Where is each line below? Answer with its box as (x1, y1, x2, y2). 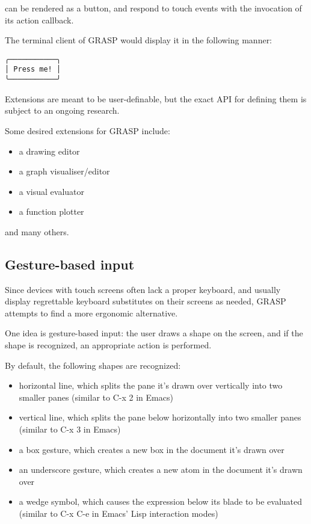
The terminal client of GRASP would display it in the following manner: (5, 34, 273, 46)
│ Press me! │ (5, 65, 61, 74)
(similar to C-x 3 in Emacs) (19, 423, 121, 436)
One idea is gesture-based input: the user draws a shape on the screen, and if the (5, 327, 303, 339)
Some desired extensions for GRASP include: (5, 124, 170, 137)
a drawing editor (19, 144, 80, 157)
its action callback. (5, 13, 74, 26)
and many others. (5, 225, 69, 238)
